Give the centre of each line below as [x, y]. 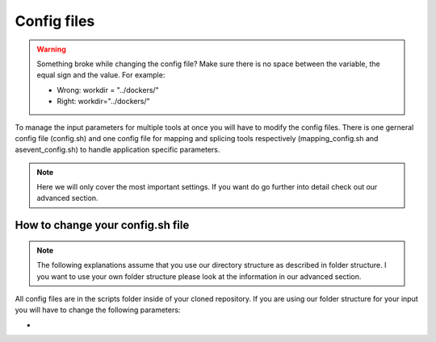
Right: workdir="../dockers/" [103, 102]
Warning [51, 49]
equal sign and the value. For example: [101, 75]
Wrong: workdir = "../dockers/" [108, 90]
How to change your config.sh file [102, 225]
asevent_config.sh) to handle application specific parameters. [117, 150]
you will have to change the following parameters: [98, 310]
